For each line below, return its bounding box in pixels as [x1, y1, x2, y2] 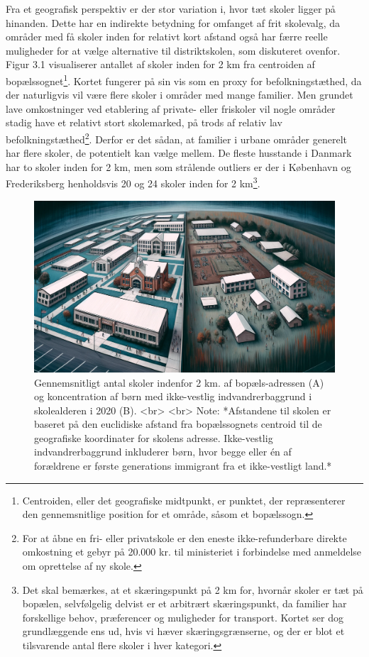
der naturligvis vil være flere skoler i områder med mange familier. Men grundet [6, 87, 353, 102]
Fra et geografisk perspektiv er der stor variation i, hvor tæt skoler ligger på [6, 1, 336, 16]
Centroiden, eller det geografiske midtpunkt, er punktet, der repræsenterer [22, 492, 346, 507]
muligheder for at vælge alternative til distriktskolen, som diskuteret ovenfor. [6, 43, 341, 57]
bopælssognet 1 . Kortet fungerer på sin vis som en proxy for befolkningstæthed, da [6, 71, 362, 88]
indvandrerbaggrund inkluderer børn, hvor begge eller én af [34, 444, 292, 459]
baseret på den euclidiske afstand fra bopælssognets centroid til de [34, 416, 322, 431]
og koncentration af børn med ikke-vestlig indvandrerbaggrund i [34, 389, 312, 404]
